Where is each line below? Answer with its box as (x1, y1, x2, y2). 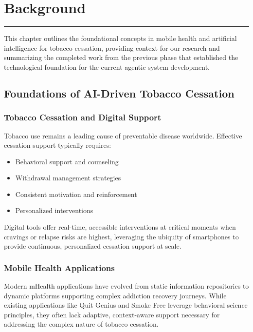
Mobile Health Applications (4, 261, 115, 273)
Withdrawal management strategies (15, 173, 121, 183)
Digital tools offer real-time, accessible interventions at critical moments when (4, 222, 236, 232)
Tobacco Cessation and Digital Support (4, 111, 162, 123)
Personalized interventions (15, 205, 93, 215)
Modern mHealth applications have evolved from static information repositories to (4, 281, 249, 291)
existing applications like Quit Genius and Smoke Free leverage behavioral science (4, 300, 248, 310)
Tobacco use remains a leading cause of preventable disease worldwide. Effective (4, 130, 242, 140)
